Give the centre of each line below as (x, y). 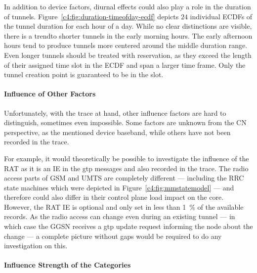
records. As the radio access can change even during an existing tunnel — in (120, 216)
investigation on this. (36, 246)
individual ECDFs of (221, 16)
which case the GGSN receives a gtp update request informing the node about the (128, 226)
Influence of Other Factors (50, 94)
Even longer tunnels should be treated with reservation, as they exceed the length (128, 55)
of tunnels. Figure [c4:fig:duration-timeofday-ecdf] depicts (91, 16)
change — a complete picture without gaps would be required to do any (113, 236)
